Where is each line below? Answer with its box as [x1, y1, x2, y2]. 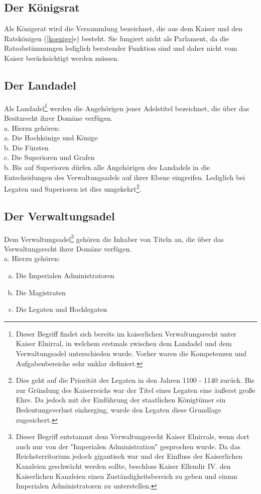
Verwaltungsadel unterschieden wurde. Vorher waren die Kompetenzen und [16, 348, 247, 359]
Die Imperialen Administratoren [16, 270, 114, 281]
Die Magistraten [16, 287, 66, 297]
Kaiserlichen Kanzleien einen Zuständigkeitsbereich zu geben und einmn [16, 470, 238, 481]
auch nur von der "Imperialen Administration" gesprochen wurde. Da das [16, 441, 240, 451]
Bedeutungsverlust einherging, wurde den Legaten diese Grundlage [16, 404, 221, 415]
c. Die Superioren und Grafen [4, 152, 95, 162]
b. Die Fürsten [4, 142, 49, 152]
